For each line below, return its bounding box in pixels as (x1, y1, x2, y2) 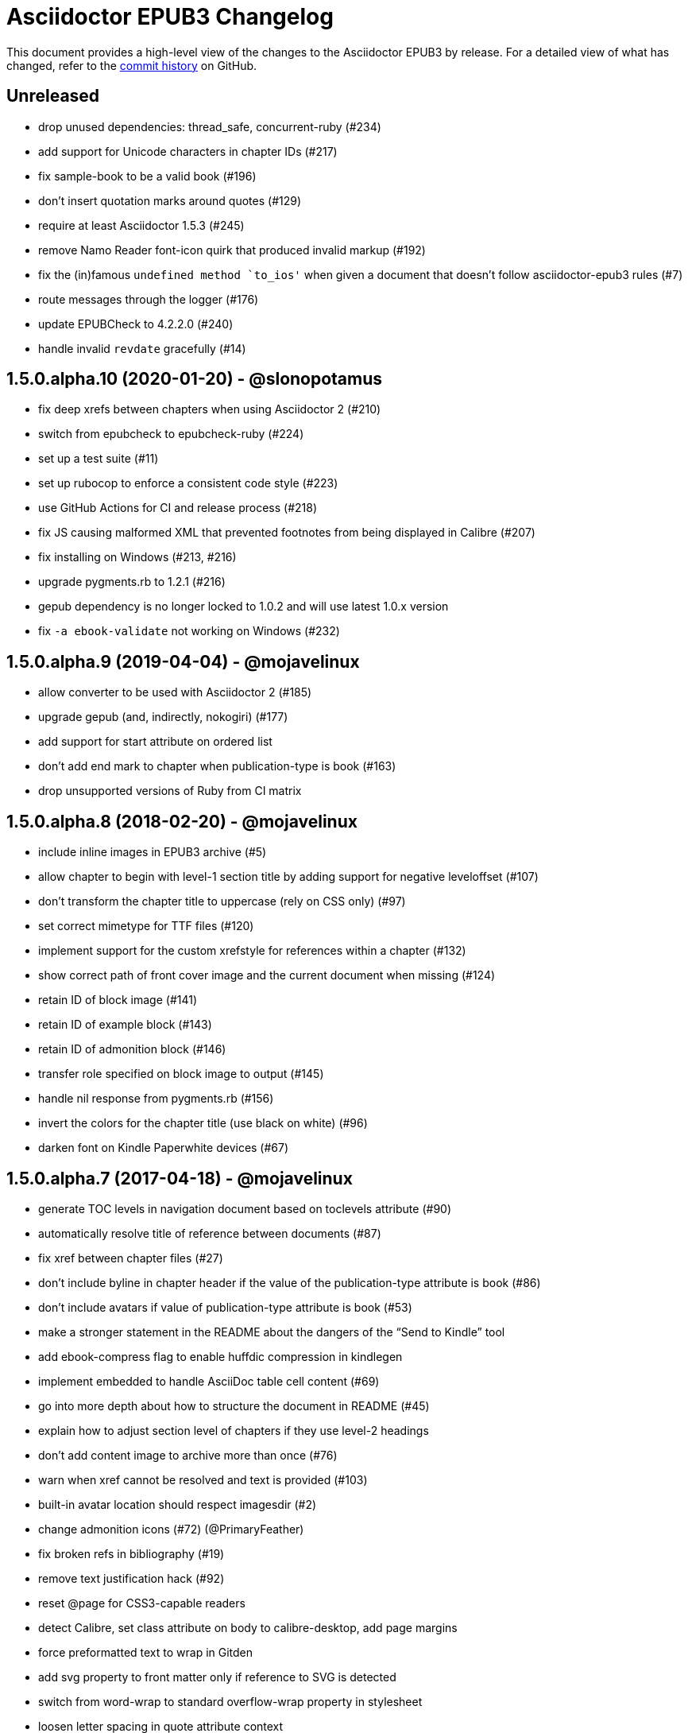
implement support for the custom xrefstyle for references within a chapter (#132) (38, 944, 466, 958)
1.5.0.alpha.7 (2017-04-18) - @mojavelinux (6, 1168, 353, 1188)
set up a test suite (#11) (38, 452, 159, 466)
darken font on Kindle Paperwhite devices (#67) (38, 1141, 289, 1155)
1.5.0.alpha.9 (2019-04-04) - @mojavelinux (6, 651, 360, 672)
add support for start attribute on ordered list (38, 735, 272, 749)
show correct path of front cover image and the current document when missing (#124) (38, 968, 496, 983)
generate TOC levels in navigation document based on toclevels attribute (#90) (38, 1201, 451, 1215)
